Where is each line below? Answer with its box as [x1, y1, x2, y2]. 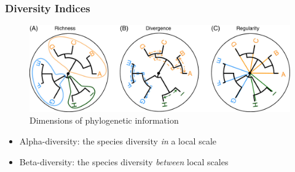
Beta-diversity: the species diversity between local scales [19, 155, 229, 168]
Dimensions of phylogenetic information [29, 114, 179, 127]
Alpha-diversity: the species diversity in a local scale [19, 135, 217, 148]
